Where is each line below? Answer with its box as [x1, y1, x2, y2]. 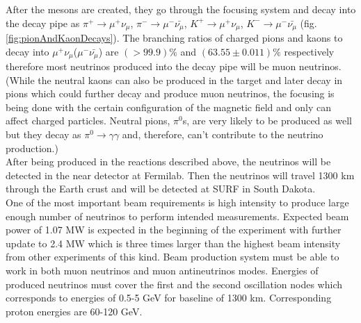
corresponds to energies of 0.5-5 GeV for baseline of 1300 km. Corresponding [6, 290, 332, 305]
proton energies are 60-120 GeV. [6, 304, 143, 318]
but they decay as [6, 127, 81, 142]
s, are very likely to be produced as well [182, 113, 352, 128]
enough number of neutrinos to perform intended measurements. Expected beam [6, 208, 349, 223]
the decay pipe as [6, 15, 80, 30]
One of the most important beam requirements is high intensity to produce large [6, 195, 349, 210]
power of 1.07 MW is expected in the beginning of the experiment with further [6, 222, 342, 237]
